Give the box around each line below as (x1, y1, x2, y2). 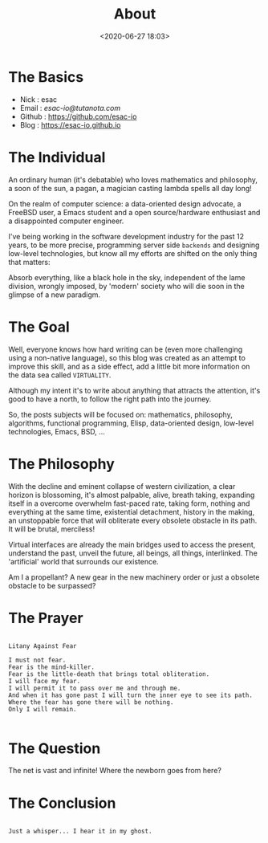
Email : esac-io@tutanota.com (19, 103, 121, 112)
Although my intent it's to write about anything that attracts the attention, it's (8, 385, 261, 395)
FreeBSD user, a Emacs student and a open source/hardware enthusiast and (8, 207, 261, 217)
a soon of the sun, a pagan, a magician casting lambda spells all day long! (8, 183, 253, 193)
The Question (8, 739, 101, 757)
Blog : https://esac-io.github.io (19, 120, 121, 129)
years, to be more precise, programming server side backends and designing (8, 240, 260, 250)
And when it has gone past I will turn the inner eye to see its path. (8, 691, 253, 699)
